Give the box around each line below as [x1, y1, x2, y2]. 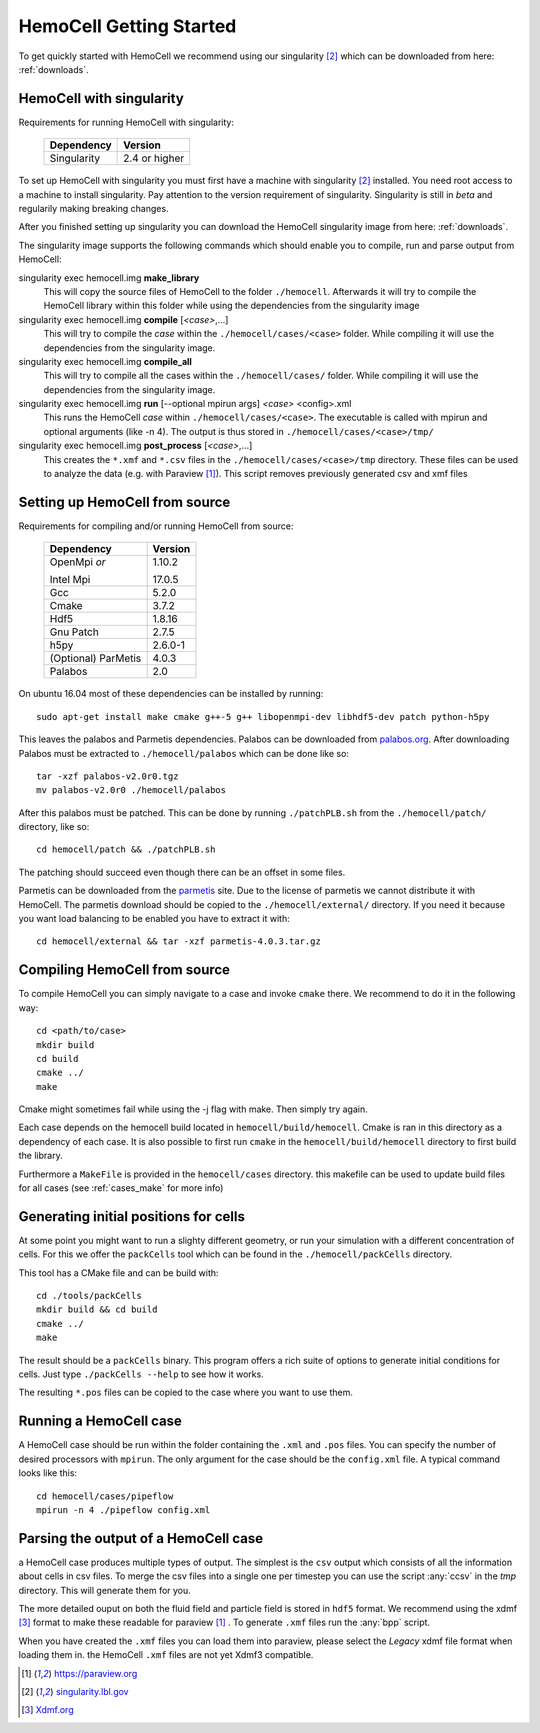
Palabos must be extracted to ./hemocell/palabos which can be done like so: [18, 747, 350, 759]
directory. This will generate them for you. [18, 1584, 192, 1596]
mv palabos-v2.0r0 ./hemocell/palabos [36, 785, 227, 796]
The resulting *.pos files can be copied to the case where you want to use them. [18, 1386, 354, 1399]
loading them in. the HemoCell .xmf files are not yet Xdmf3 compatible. [18, 1649, 314, 1661]
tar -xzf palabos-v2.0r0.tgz [36, 770, 179, 782]
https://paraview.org [53, 1667, 138, 1679]
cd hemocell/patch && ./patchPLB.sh [36, 844, 216, 855]
